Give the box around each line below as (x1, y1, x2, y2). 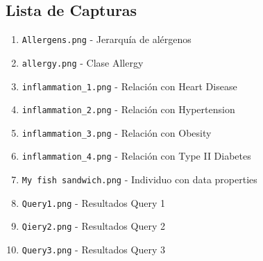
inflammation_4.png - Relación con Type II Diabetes (22, 149, 251, 163)
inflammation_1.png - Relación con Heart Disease (22, 78, 237, 93)
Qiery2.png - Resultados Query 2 (22, 219, 165, 233)
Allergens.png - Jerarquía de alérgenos (22, 32, 192, 47)
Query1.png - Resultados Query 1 (22, 195, 165, 210)
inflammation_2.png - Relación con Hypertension (22, 102, 235, 117)
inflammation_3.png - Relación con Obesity (22, 125, 212, 140)
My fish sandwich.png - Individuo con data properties (22, 172, 257, 187)
